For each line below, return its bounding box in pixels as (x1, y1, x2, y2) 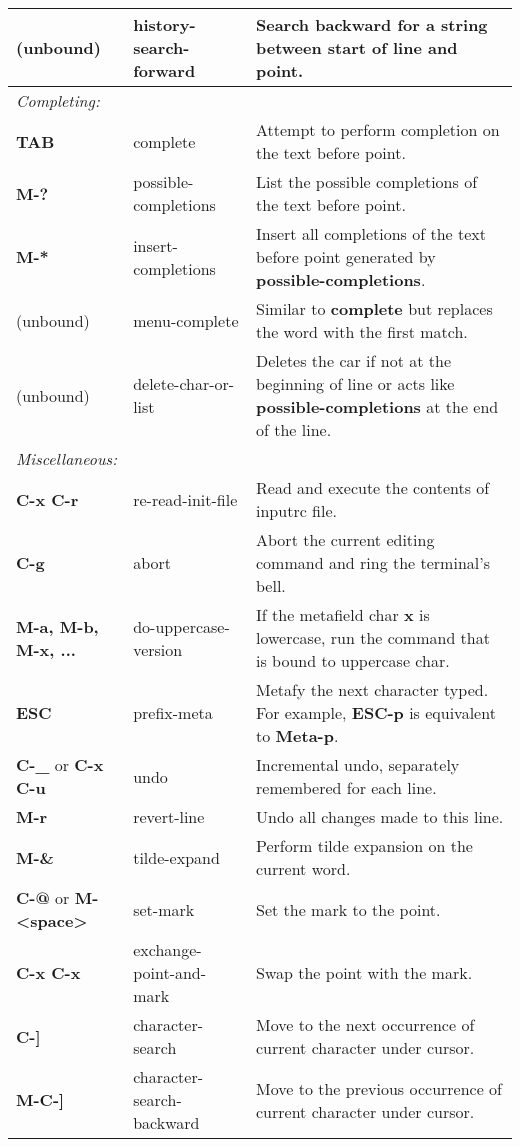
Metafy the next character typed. (256, 678, 489, 701)
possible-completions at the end (256, 395, 499, 418)
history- (133, 13, 196, 36)
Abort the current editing (256, 528, 435, 551)
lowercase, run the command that (256, 626, 490, 649)
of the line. (256, 418, 332, 441)
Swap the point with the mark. (256, 961, 473, 984)
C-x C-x (16, 961, 81, 984)
